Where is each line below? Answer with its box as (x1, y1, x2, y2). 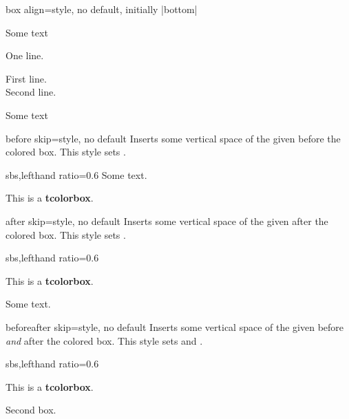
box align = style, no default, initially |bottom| (6, 2, 198, 16)
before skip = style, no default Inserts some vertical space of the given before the (6, 131, 341, 145)
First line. (6, 71, 47, 85)
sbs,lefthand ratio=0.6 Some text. (6, 167, 147, 182)
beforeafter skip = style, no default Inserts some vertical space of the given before (6, 319, 344, 334)
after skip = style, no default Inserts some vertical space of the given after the (6, 213, 328, 228)
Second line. (6, 85, 56, 99)
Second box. (6, 402, 56, 417)
